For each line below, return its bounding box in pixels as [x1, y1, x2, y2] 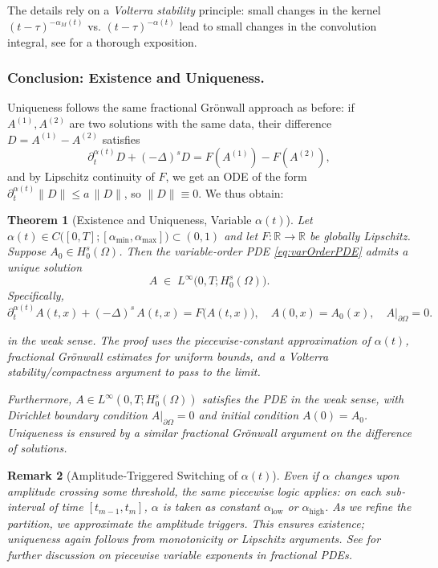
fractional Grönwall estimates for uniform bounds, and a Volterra [7, 347, 329, 364]
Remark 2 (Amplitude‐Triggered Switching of [7, 467, 238, 484]
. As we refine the [324, 498, 412, 515]
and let [224, 227, 258, 243]
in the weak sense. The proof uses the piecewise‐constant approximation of [7, 332, 371, 349]
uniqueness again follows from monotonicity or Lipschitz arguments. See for [7, 530, 381, 547]
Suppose [7, 243, 47, 259]
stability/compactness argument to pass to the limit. [7, 363, 261, 380]
